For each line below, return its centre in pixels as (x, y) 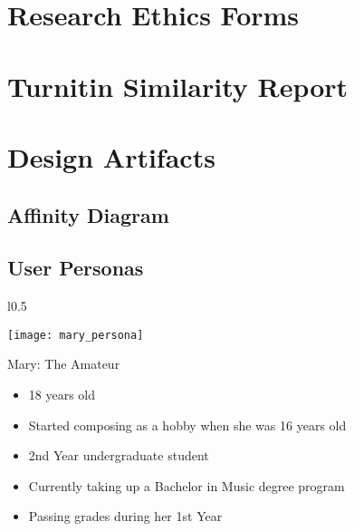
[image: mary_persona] (76, 335)
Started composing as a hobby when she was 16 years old (187, 425)
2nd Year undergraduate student (119, 455)
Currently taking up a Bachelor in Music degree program (187, 485)
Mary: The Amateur (64, 364)
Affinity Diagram (88, 214)
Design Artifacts (111, 156)
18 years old (62, 394)
